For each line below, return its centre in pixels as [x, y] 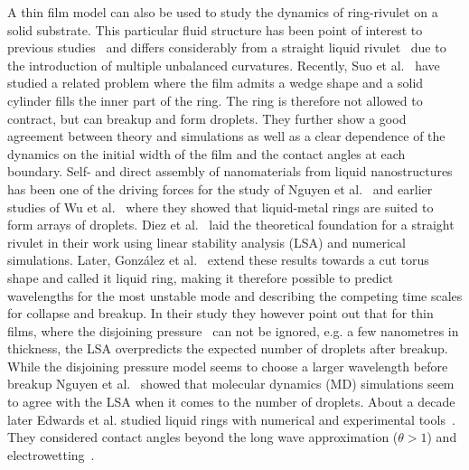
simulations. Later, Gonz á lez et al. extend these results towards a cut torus [218, 260]
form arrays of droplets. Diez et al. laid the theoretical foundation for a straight [231, 225]
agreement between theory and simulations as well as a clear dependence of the [226, 136]
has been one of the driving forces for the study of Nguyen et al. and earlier [220, 188]
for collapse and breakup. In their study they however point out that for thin [220, 313]
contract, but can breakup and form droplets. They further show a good [207, 118]
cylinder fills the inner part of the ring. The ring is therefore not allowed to [215, 100]
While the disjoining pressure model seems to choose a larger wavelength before [228, 366]
